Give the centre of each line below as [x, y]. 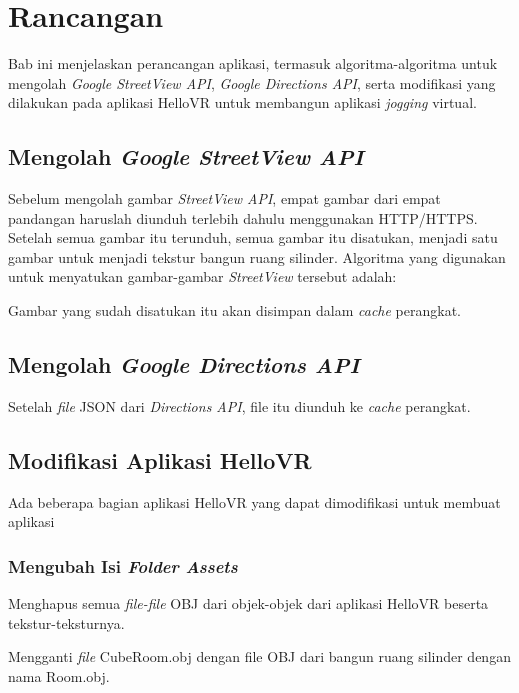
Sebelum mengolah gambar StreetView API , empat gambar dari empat [224, 198]
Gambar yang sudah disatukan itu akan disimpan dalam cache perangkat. [235, 310]
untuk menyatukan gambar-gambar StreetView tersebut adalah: [202, 276]
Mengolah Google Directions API [184, 364]
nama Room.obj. [59, 675]
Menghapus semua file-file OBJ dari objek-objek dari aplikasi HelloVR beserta [248, 603]
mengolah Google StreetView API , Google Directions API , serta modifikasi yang [252, 82]
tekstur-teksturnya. [66, 622]
